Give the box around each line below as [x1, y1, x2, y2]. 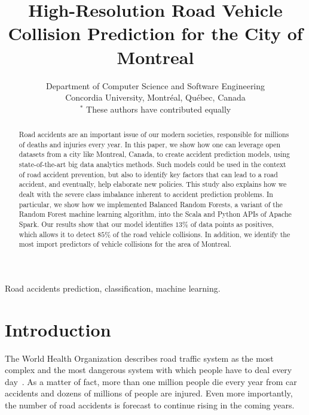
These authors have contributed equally [86, 102, 231, 115]
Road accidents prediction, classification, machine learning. [5, 281, 221, 294]
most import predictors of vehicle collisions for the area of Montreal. [19, 239, 231, 249]
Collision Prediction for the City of [8, 21, 303, 46]
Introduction [5, 317, 111, 341]
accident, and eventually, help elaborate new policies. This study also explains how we [19, 179, 287, 189]
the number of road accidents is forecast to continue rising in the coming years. [5, 399, 295, 411]
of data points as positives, [190, 219, 274, 229]
